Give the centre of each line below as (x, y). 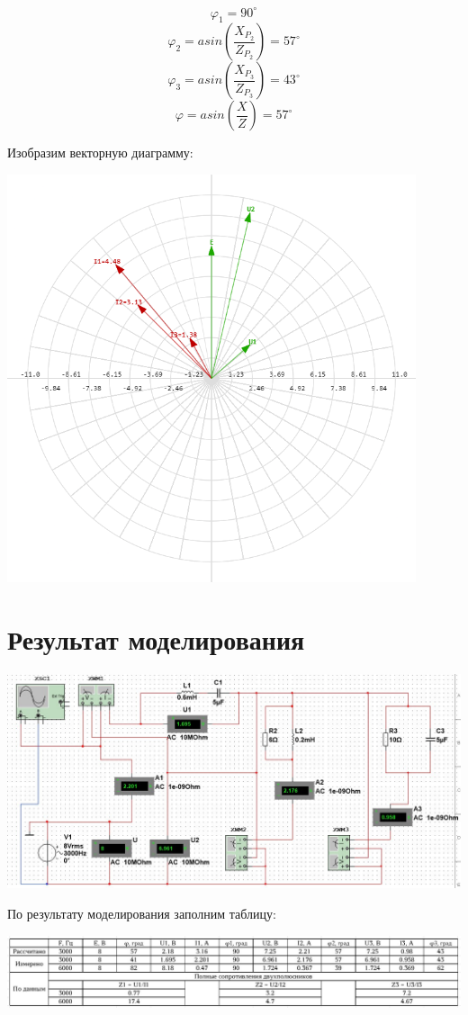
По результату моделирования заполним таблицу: (142, 914)
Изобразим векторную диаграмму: (100, 153)
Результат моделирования (156, 639)
